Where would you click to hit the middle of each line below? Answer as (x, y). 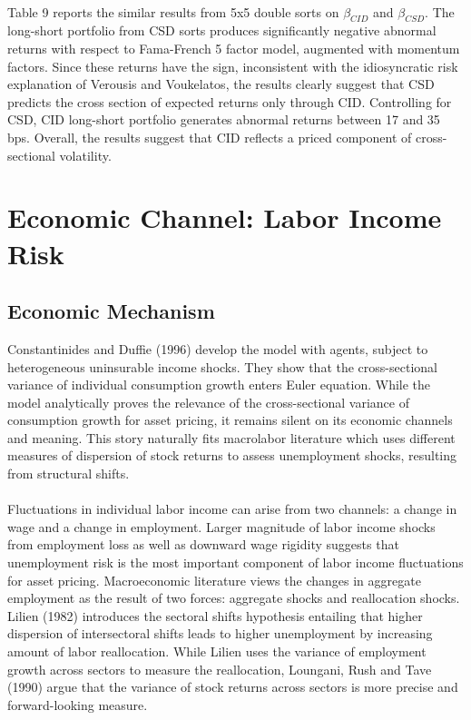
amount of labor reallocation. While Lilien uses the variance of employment (217, 651)
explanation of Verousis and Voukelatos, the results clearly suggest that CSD (221, 84)
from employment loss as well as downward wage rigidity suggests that (203, 544)
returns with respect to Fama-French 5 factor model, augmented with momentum (234, 48)
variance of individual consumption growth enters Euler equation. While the (219, 385)
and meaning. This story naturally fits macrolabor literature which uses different (231, 437)
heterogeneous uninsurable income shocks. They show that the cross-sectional (222, 366)
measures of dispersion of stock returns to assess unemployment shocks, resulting (232, 455)
